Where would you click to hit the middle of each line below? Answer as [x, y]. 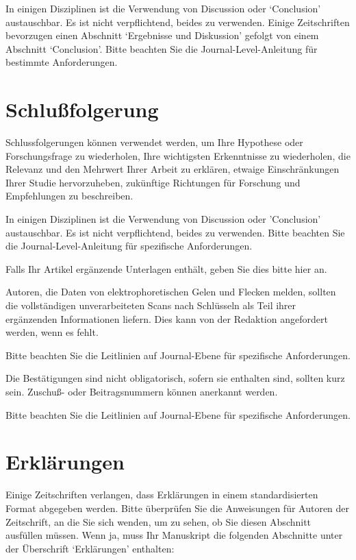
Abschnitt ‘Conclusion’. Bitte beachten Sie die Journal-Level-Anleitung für [162, 48]
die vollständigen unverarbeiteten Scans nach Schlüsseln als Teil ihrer [151, 305]
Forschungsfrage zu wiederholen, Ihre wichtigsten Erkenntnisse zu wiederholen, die [178, 155]
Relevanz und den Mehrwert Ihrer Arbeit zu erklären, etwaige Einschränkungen [173, 169]
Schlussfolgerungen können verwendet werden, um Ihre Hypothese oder [154, 142]
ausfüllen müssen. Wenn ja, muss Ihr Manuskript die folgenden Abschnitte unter [174, 535]
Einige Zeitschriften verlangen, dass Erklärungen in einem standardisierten [162, 495]
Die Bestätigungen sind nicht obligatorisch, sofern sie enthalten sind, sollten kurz [175, 378]
